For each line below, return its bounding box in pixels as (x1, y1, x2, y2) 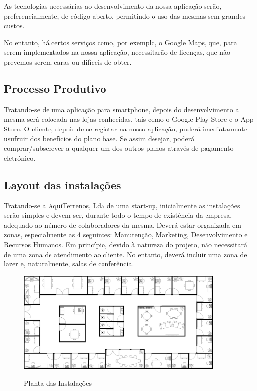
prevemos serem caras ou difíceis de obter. (4, 56, 132, 66)
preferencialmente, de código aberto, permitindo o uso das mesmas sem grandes (4, 10, 246, 21)
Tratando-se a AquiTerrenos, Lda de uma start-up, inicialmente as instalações (4, 200, 240, 210)
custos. (4, 20, 25, 31)
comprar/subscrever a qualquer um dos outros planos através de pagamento (4, 143, 234, 153)
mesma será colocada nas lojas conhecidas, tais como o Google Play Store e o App (4, 114, 254, 124)
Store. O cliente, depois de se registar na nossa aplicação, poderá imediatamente (4, 123, 247, 133)
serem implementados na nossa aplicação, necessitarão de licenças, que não (4, 47, 231, 57)
